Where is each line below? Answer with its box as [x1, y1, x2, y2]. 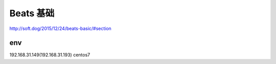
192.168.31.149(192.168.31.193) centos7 [9, 52, 90, 58]
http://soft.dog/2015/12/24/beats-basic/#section [9, 25, 112, 31]
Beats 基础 [9, 8, 55, 19]
